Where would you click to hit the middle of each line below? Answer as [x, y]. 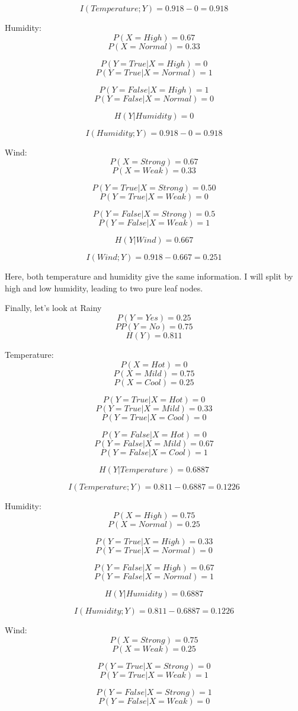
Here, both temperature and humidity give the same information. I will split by [149, 276]
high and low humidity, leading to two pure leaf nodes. [104, 288]
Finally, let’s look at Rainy [53, 308]
